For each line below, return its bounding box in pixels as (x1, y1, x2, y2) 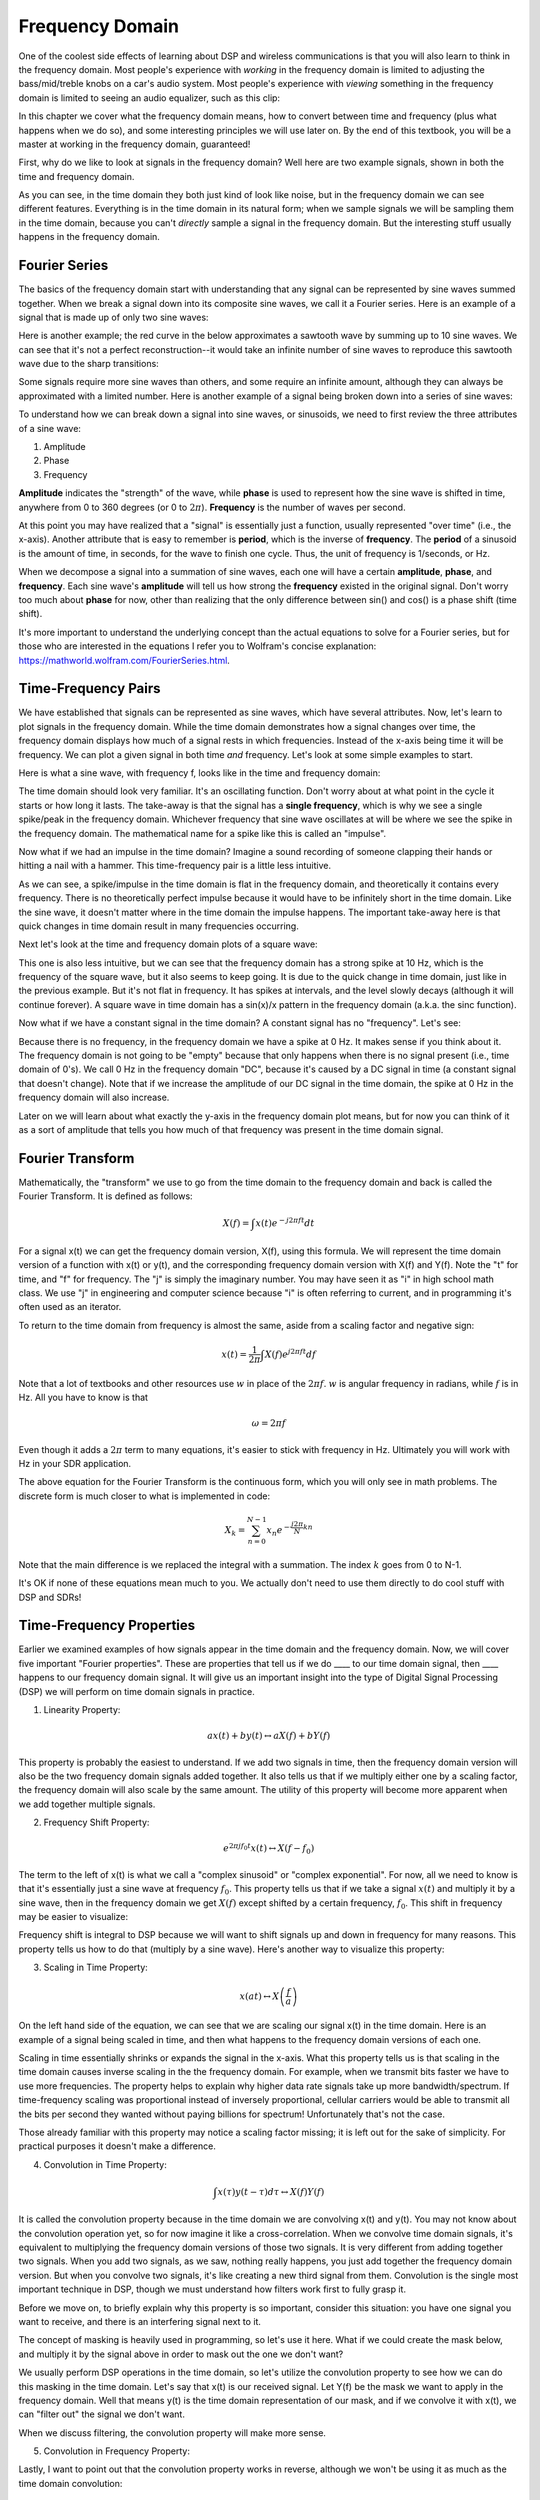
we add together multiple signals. (18, 1798, 156, 1810)
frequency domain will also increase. (18, 1091, 170, 1104)
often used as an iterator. (18, 1301, 122, 1313)
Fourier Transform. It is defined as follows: (18, 1190, 194, 1202)
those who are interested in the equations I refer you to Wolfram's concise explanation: (18, 640, 377, 652)
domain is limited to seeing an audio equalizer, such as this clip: (18, 91, 280, 104)
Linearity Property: (43, 1704, 121, 1715)
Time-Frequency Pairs (18, 680, 161, 697)
